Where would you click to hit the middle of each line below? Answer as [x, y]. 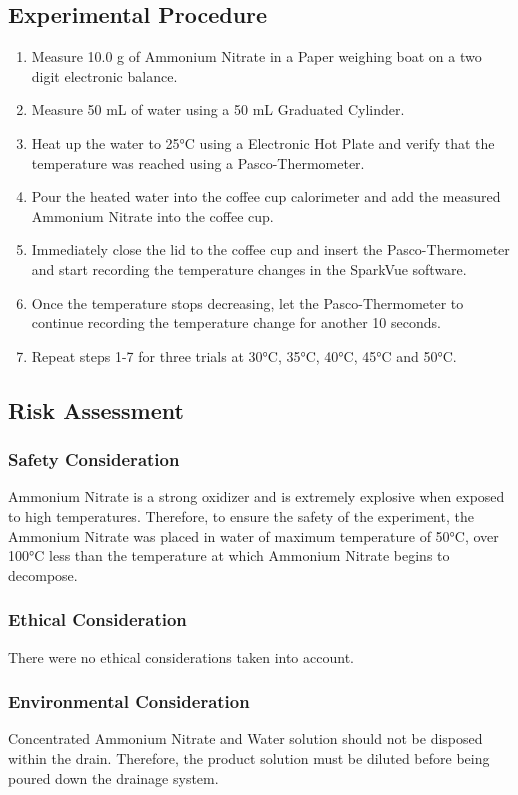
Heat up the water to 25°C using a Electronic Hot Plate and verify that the [263, 142]
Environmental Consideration [129, 701]
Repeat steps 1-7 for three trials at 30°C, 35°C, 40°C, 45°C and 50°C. [244, 355]
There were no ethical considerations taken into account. [181, 656]
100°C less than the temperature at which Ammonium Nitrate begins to [229, 555]
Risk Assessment [96, 409]
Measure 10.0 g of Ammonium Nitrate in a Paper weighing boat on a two [256, 56]
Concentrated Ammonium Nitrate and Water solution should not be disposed [245, 738]
